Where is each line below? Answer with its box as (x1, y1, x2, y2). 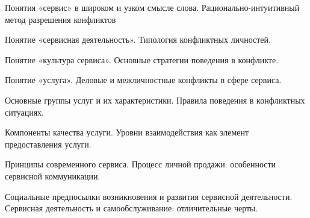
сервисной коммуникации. (5, 169, 101, 182)
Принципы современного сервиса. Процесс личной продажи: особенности (5, 158, 276, 170)
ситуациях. (5, 105, 44, 118)
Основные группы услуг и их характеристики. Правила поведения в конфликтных (5, 93, 305, 106)
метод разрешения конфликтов (5, 13, 116, 25)
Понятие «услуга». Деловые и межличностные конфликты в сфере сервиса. (5, 73, 282, 86)
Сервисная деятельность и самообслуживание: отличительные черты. (5, 202, 258, 214)
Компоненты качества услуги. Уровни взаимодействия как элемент (5, 126, 249, 139)
